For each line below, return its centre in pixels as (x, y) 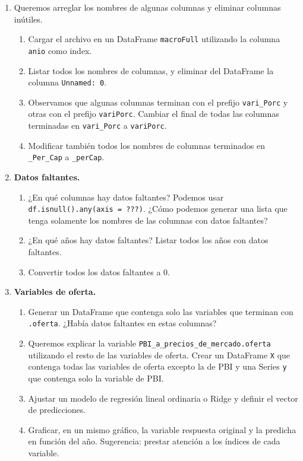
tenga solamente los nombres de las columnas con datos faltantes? (148, 220)
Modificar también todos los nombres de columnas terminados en (146, 145)
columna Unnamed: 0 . (67, 82)
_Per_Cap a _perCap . (66, 157)
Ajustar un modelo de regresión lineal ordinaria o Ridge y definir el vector (163, 398)
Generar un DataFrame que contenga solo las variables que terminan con (161, 311)
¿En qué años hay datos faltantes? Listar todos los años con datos (148, 240)
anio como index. (60, 50)
